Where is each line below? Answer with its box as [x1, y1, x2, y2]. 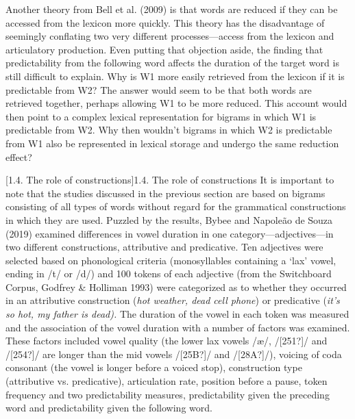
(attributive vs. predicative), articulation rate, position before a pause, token [5, 374, 328, 388]
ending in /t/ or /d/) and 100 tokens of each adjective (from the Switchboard [5, 266, 332, 281]
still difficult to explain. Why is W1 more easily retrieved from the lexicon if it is [5, 68, 345, 83]
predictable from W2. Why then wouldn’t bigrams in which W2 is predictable [5, 123, 332, 137]
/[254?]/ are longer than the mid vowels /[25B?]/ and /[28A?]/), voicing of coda [5, 346, 342, 361]
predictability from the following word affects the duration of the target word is [5, 55, 339, 70]
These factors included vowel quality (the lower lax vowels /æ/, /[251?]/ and [5, 333, 328, 348]
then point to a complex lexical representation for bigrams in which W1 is [5, 109, 317, 123]
